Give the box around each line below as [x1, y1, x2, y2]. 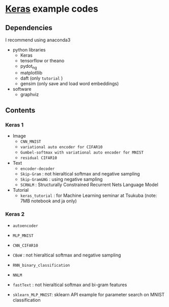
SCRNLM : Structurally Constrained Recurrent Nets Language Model [20, 182, 159, 188]
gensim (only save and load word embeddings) [20, 80, 119, 87]
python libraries [12, 47, 46, 53]
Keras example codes [5, 3, 98, 15]
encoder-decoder [20, 166, 55, 171]
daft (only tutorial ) [20, 75, 63, 81]
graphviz [20, 91, 39, 97]
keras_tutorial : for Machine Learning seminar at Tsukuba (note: [20, 192, 157, 199]
